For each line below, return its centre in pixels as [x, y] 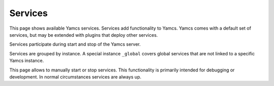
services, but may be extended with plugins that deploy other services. [84, 35]
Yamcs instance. [27, 61]
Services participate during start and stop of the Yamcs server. [75, 44]
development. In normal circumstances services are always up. [75, 77]
